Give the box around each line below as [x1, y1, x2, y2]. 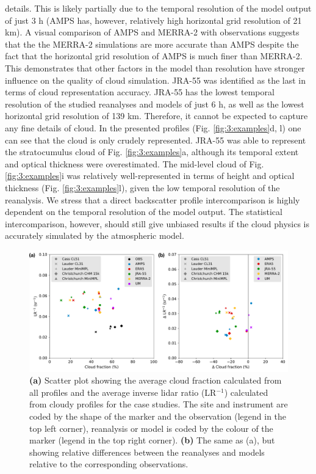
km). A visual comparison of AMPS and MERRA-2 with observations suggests [5, 26, 300, 38]
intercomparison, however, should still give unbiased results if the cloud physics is [5, 217, 310, 230]
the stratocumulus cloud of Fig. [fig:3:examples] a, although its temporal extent [5, 145, 299, 158]
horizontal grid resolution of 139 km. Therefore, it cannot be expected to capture [5, 109, 308, 122]
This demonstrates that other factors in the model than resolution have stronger [5, 61, 305, 74]
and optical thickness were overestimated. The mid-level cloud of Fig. [5, 157, 264, 170]
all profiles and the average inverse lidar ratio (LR [29, 385, 217, 398]
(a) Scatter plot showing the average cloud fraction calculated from [29, 374, 282, 387]
